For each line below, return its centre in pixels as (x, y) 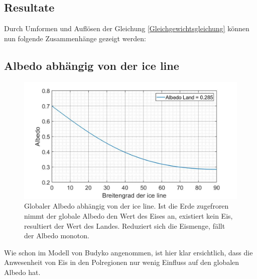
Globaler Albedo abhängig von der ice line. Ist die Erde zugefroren (126, 206)
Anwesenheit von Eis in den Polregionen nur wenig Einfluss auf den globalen (122, 262)
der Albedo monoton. (57, 236)
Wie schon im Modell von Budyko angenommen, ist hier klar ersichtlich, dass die (128, 252)
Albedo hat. (22, 272)
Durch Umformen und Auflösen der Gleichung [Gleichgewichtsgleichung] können (127, 28)
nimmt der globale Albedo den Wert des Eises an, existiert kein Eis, (128, 215)
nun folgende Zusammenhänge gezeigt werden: (75, 38)
